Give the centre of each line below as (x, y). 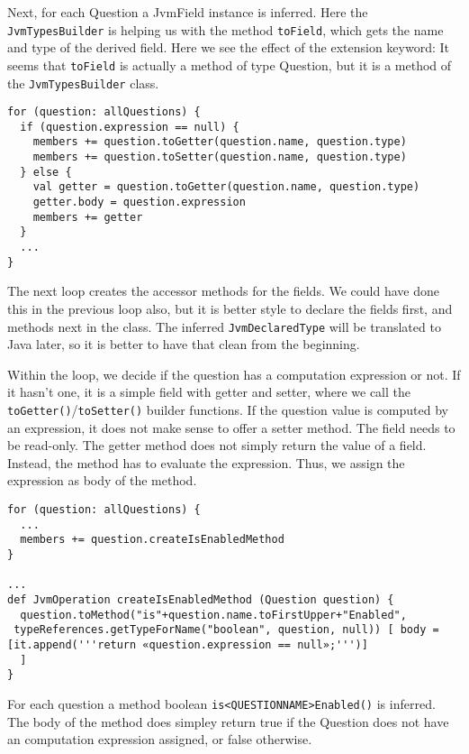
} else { (46, 172)
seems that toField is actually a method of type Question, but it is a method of (230, 64)
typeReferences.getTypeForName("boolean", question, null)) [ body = (226, 630)
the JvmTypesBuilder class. (83, 83)
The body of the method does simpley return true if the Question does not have (228, 721)
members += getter (88, 217)
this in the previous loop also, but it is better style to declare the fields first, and (230, 308)
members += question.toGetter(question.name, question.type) (220, 142)
